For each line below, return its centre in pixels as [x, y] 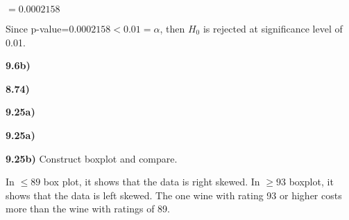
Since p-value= [37, 28]
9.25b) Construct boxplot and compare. [92, 158]
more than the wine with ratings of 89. [88, 209]
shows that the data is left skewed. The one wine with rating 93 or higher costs [174, 195]
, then [172, 28]
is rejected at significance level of [273, 28]
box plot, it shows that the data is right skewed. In [152, 182]
